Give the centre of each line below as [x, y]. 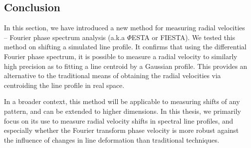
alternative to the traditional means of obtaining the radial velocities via [113, 75]
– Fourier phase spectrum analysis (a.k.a [64, 37]
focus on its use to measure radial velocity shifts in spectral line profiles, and [119, 120]
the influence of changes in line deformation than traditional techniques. [112, 139]
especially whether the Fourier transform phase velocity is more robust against [121, 130]
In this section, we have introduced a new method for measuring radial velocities [125, 28]
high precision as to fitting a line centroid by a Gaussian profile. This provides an [126, 66]
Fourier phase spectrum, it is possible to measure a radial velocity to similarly [121, 56]
